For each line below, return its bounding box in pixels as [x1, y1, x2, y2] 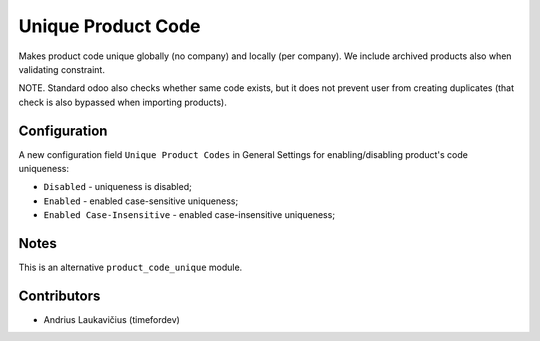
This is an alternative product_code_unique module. [18, 261, 243, 274]
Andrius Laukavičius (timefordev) [43, 314, 180, 325]
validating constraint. [18, 63, 105, 75]
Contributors [18, 287, 101, 304]
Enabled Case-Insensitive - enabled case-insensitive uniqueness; [43, 209, 335, 221]
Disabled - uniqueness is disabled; [43, 181, 192, 193]
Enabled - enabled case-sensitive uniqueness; [43, 195, 239, 207]
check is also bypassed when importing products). [18, 96, 227, 108]
